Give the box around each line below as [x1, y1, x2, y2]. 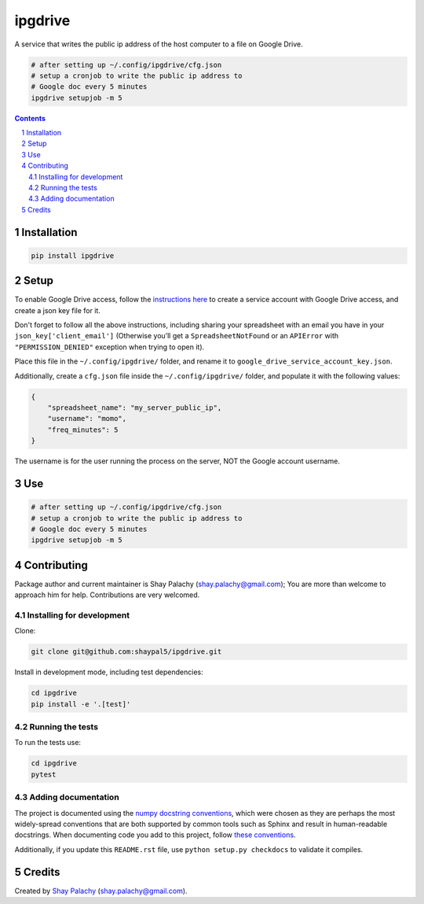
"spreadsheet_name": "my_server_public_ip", [47, 404, 222, 412]
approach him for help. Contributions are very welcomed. [14, 590, 200, 600]
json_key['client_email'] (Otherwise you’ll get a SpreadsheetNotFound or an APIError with [14, 331, 339, 341]
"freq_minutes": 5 [47, 425, 119, 434]
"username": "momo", [47, 414, 127, 423]
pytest [31, 769, 57, 779]
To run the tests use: [14, 738, 82, 747]
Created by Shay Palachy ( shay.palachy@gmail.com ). [14, 886, 188, 895]
